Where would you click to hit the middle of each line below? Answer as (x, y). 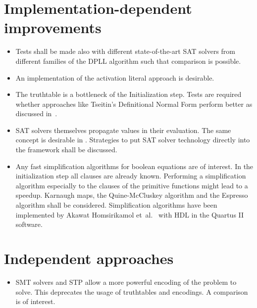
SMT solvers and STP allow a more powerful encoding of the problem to (126, 282)
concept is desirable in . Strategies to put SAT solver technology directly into (133, 140)
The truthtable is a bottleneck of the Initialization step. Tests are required (128, 94)
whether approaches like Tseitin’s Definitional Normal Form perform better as (134, 104)
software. (29, 224)
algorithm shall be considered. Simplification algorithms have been (116, 205)
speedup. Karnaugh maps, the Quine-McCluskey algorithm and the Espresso (132, 195)
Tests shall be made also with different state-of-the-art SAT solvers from (125, 51)
